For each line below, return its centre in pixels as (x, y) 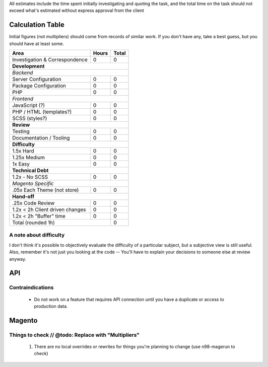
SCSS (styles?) (30, 118)
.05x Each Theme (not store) (45, 190)
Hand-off (23, 197)
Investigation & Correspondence (50, 60)
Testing (21, 132)
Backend (23, 73)
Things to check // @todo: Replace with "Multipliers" (74, 335)
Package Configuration (39, 86)
